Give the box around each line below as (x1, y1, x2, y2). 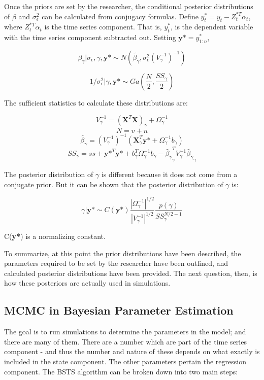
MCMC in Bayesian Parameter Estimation (4, 302, 234, 318)
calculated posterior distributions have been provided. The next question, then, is (4, 267, 257, 278)
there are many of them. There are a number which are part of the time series (4, 336, 247, 347)
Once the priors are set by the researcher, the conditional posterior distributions (4, 1, 253, 11)
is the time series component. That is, (44, 21, 162, 32)
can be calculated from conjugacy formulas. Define (42, 11, 199, 21)
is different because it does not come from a (101, 168, 238, 179)
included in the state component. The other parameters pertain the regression (4, 356, 246, 366)
